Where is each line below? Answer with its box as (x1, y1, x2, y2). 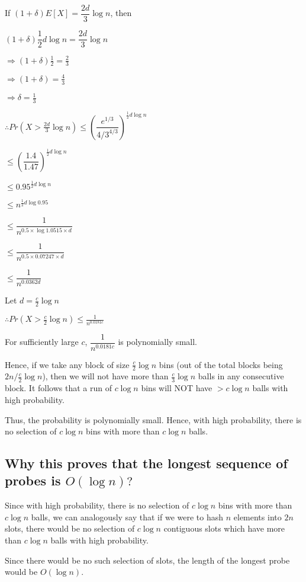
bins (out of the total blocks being (159, 358, 283, 370)
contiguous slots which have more (163, 522, 285, 535)
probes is (5, 471, 61, 490)
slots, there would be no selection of (5, 522, 135, 535)
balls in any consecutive (198, 370, 284, 382)
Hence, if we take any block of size (5, 358, 130, 370)
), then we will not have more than (42, 370, 169, 382)
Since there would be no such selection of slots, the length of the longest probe (5, 554, 290, 566)
